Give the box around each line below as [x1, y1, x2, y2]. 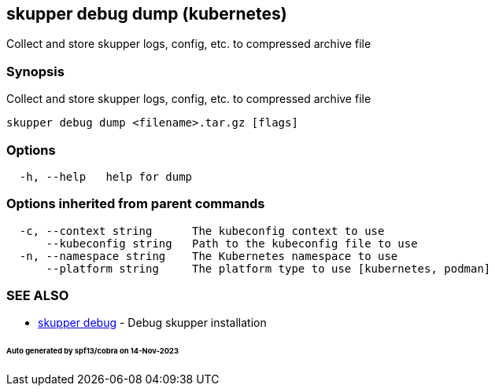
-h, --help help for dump [19, 170, 193, 183]
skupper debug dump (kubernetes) [6, 4, 287, 24]
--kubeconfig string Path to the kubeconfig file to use [46, 236, 418, 250]
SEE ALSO [6, 288, 69, 304]
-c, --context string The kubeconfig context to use [19, 224, 385, 237]
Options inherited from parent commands [6, 196, 265, 212]
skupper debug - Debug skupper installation [38, 316, 267, 330]
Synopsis [6, 63, 65, 79]
